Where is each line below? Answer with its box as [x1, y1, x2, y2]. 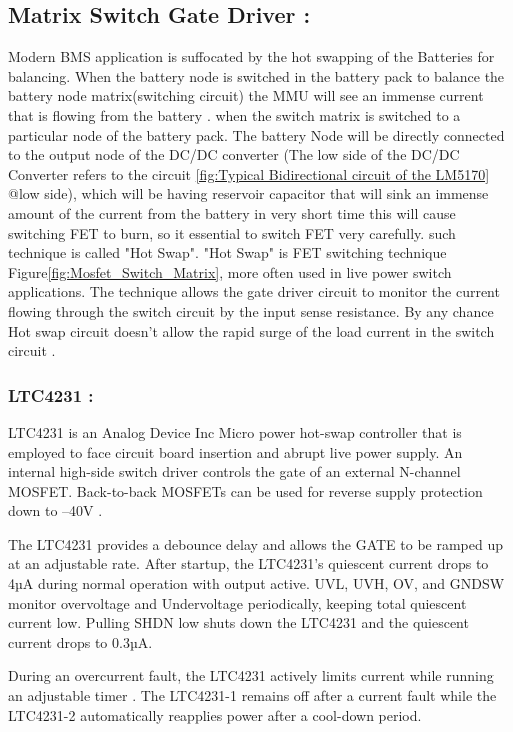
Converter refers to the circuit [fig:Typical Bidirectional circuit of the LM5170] [8, 163, 490, 184]
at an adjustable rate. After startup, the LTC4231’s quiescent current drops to [8, 553, 489, 574]
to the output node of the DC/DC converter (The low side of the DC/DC [8, 144, 460, 165]
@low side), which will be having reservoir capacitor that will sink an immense [8, 183, 489, 204]
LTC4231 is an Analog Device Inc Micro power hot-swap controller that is [8, 421, 462, 442]
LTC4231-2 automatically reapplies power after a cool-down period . [8, 704, 422, 725]
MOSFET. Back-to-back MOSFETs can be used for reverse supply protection [8, 480, 483, 501]
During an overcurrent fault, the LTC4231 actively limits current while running [8, 665, 494, 686]
